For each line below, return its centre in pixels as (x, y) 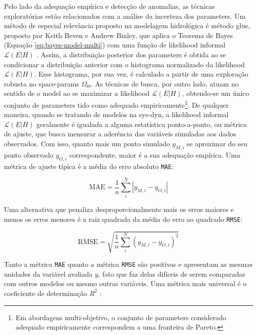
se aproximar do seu (217, 143)
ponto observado (29, 154)
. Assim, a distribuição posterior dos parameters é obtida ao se (131, 54)
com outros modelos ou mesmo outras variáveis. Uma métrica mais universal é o (125, 283)
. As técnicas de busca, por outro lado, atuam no (165, 83)
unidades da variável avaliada (48, 273)
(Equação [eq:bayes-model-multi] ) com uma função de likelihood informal (115, 45)
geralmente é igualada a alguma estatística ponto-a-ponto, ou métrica (142, 124)
